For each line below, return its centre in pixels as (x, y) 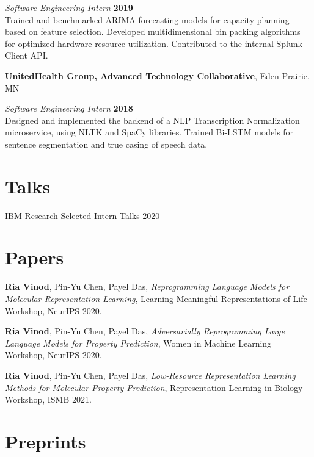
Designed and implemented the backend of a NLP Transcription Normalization (152, 120)
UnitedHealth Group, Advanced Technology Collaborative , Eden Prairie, (157, 75)
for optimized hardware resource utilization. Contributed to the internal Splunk (154, 43)
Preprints (46, 441)
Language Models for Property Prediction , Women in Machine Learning (138, 343)
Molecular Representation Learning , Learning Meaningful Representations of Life (156, 298)
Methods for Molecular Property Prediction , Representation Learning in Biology (154, 387)
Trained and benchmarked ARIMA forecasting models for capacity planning (147, 19)
